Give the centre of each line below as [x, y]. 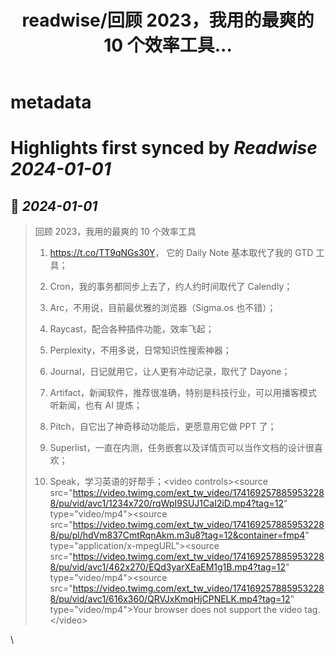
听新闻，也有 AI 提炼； [96, 405]
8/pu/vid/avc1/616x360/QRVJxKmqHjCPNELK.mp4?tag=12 [170, 599]
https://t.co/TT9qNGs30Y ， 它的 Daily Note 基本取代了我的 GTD [181, 253]
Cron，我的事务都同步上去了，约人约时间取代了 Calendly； [171, 287]
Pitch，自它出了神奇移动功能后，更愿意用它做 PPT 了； [163, 427]
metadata [51, 102]
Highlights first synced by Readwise [164, 148]
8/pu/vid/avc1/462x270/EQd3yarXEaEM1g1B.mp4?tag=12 [168, 567]
